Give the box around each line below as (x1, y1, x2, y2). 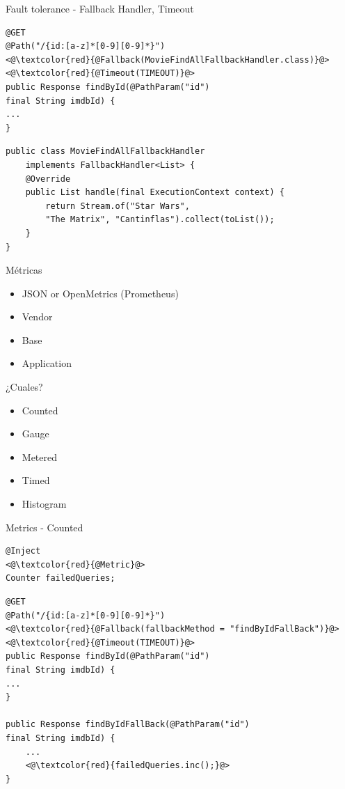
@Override (25, 173, 71, 184)
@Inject (6, 546, 41, 556)
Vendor (22, 309, 53, 324)
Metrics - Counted (6, 520, 83, 534)
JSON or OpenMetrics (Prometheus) (22, 286, 179, 300)
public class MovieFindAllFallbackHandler (6, 146, 205, 157)
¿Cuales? (6, 380, 43, 394)
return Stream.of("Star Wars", (45, 201, 190, 211)
